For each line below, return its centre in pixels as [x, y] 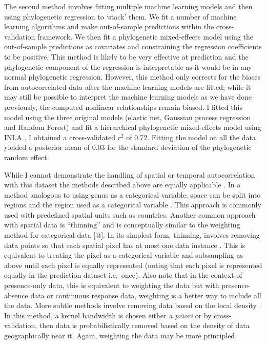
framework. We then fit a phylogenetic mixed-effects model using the [145, 36]
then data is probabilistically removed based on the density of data [144, 325]
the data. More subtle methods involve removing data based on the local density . [133, 305]
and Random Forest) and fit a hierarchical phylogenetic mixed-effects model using [133, 127]
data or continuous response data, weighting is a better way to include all [146, 295]
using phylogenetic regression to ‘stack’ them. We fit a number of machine [120, 16]
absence [16, 295]
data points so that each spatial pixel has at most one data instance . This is [125, 245]
